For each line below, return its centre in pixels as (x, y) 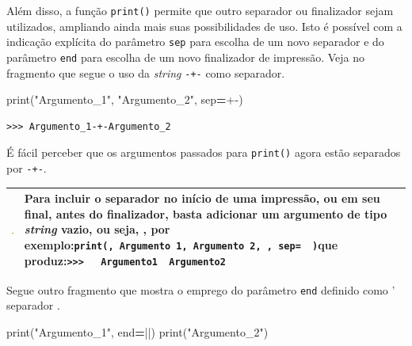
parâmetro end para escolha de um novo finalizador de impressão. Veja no (186, 57)
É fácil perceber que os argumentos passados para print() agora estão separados (204, 152)
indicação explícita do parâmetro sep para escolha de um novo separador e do (195, 42)
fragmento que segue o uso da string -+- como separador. (146, 72)
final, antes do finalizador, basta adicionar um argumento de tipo (206, 213)
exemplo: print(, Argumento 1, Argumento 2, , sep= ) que (181, 245)
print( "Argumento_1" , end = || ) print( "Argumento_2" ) (137, 332)
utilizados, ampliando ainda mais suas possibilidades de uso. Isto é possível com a (204, 26)
